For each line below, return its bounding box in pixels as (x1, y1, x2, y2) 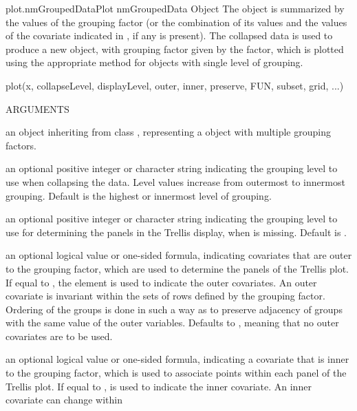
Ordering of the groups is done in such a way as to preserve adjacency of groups (6, 302, 343, 316)
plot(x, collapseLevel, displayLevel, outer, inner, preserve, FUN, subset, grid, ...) (6, 78, 344, 92)
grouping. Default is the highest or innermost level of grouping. (6, 188, 272, 202)
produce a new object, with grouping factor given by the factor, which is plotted (6, 41, 344, 56)
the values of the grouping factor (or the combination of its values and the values (6, 14, 347, 29)
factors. (6, 138, 36, 152)
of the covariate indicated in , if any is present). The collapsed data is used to (6, 28, 333, 43)
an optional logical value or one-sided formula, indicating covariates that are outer (6, 248, 352, 262)
